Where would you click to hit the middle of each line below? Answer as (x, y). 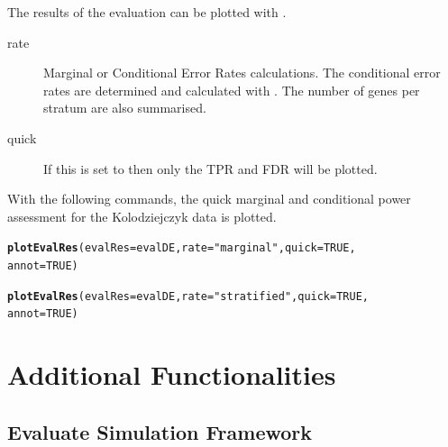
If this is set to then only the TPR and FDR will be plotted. (210, 168)
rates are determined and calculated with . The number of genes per (232, 90)
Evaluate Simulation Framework (160, 431)
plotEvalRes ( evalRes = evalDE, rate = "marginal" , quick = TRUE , (182, 248)
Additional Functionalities (172, 374)
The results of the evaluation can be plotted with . (147, 12)
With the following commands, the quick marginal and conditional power (209, 199)
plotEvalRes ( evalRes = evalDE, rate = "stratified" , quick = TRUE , (188, 296)
